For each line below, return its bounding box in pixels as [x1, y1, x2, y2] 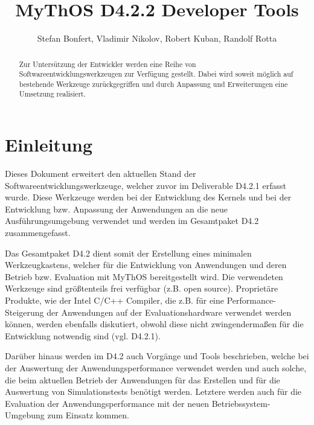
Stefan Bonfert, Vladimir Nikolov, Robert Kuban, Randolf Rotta [37, 32, 277, 45]
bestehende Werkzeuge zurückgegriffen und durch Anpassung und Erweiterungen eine [19, 78, 288, 89]
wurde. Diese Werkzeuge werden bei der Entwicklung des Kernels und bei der [5, 191, 292, 203]
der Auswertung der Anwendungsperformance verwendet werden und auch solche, [5, 361, 307, 374]
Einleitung [5, 132, 93, 157]
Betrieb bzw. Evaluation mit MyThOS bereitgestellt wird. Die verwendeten [5, 270, 283, 283]
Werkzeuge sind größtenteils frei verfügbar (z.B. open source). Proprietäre [5, 282, 278, 295]
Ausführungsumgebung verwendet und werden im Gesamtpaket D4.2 [5, 214, 259, 227]
